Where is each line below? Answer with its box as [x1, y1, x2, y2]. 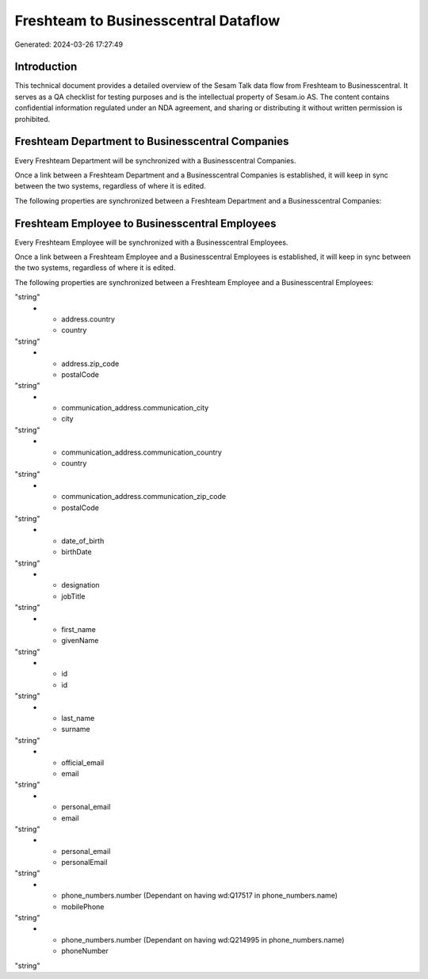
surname [61, 725, 90, 734]
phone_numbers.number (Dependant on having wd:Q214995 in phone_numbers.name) [61, 935, 345, 944]
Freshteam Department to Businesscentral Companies [14, 135, 289, 148]
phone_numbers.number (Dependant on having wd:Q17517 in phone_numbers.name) [61, 891, 338, 901]
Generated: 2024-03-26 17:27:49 [14, 40, 124, 49]
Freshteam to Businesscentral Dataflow [14, 12, 281, 29]
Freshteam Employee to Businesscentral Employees [14, 216, 277, 230]
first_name [61, 624, 97, 634]
